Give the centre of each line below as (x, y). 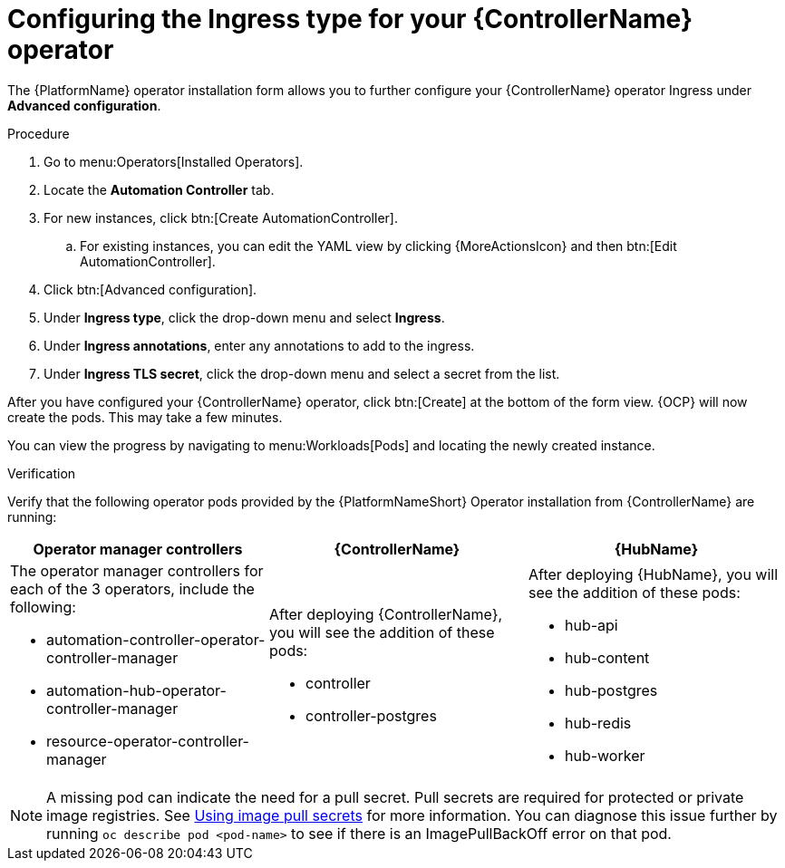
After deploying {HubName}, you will (653, 574)
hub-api (591, 625)
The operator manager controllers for (137, 570)
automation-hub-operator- (136, 690)
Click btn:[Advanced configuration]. (150, 289)
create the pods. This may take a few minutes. (145, 417)
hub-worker (605, 755)
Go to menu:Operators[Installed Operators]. (174, 161)
